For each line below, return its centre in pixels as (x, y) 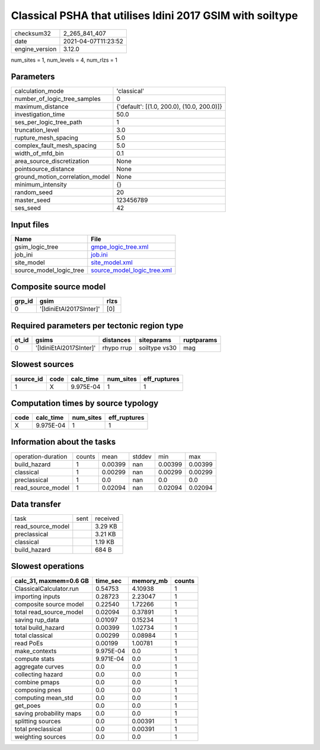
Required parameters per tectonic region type (97, 326)
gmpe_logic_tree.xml (120, 246)
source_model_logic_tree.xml (131, 270)
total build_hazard (39, 628)
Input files (30, 225)
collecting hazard (39, 674)
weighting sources (40, 736)
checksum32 (33, 33)
